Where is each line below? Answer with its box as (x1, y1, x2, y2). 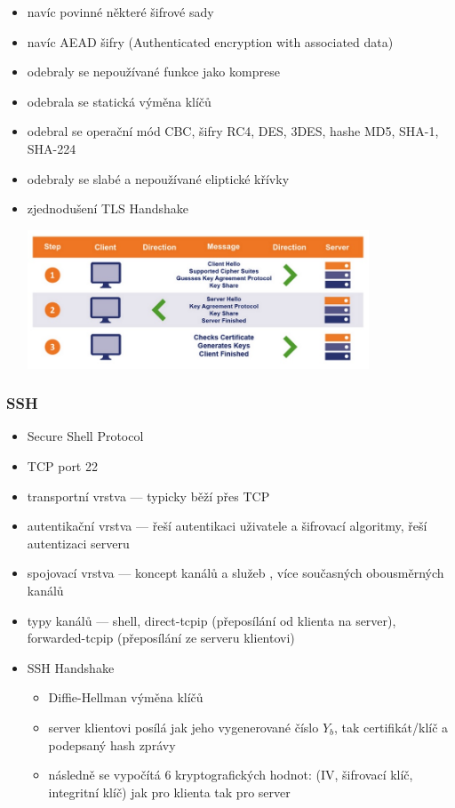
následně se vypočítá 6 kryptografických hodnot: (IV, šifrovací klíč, (48, 765, 413, 784)
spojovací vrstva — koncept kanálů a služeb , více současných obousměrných (27, 564, 444, 582)
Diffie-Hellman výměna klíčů (48, 688, 204, 707)
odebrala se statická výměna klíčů (27, 92, 212, 110)
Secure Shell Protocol (27, 427, 144, 445)
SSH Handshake (27, 658, 115, 676)
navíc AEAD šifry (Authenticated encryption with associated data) (27, 32, 394, 51)
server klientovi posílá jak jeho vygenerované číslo (48, 717, 319, 736)
